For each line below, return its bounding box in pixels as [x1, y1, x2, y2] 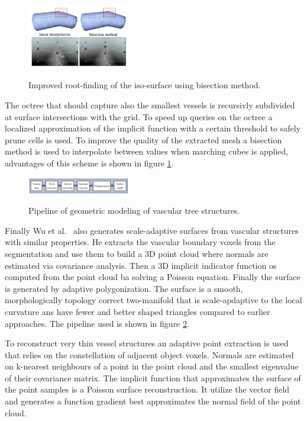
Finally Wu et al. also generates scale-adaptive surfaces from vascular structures [5, 224, 299, 236]
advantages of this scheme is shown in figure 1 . [5, 156, 174, 169]
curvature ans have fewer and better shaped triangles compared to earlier [5, 305, 270, 317]
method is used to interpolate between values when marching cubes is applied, [5, 145, 289, 158]
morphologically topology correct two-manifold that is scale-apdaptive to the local [5, 294, 302, 306]
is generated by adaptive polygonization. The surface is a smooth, [5, 282, 243, 294]
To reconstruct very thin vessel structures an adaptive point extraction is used [5, 337, 289, 349]
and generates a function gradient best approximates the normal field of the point [5, 395, 301, 407]
